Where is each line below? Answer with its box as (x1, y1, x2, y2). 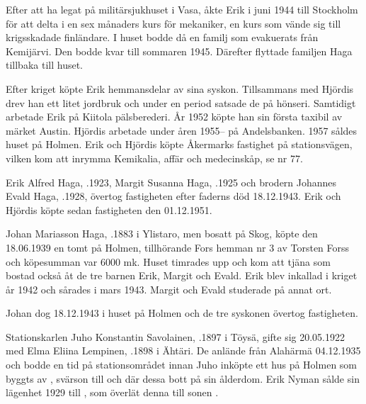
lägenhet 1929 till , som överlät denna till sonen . (6, 385, 219, 400)
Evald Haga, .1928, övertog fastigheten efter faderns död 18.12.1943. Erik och (6, 189, 341, 203)
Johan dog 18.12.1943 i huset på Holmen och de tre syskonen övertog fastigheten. (6, 305, 358, 320)
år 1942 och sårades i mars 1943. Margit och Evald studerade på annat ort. (6, 281, 332, 296)
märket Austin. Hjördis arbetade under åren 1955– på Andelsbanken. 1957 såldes (6, 123, 358, 138)
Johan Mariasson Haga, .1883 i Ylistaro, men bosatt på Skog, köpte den (6, 226, 318, 241)
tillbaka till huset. (6, 57, 83, 72)
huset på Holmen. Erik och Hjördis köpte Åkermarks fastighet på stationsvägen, (6, 137, 353, 152)
